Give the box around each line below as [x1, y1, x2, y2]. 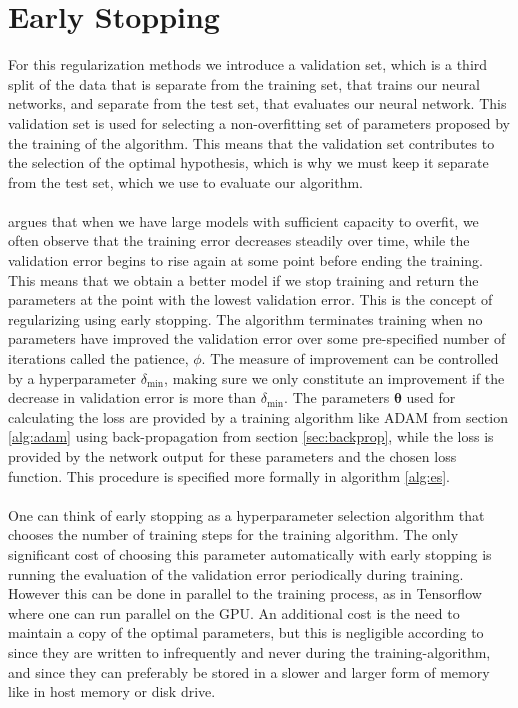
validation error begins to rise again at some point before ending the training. [8, 250, 483, 271]
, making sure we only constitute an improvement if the [164, 367, 505, 388]
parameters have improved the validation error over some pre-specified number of [8, 328, 506, 349]
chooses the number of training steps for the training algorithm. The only [8, 524, 459, 545]
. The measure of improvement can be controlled [201, 348, 499, 369]
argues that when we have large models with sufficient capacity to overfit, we [8, 210, 479, 231]
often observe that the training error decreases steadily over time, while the [8, 230, 470, 251]
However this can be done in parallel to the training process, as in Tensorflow [8, 583, 482, 604]
